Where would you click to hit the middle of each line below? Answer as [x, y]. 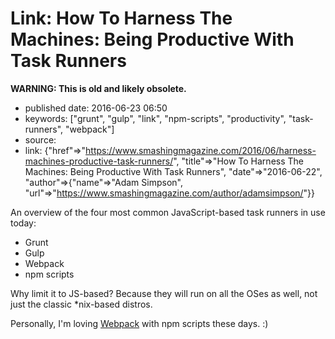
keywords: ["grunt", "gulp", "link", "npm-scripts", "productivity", [155, 118]
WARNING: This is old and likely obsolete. [98, 88]
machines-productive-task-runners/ [99, 161]
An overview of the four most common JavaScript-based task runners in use [168, 212]
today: [23, 223]
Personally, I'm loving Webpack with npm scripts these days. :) [139, 323]
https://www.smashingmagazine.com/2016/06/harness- [201, 150]
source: [40, 139]
